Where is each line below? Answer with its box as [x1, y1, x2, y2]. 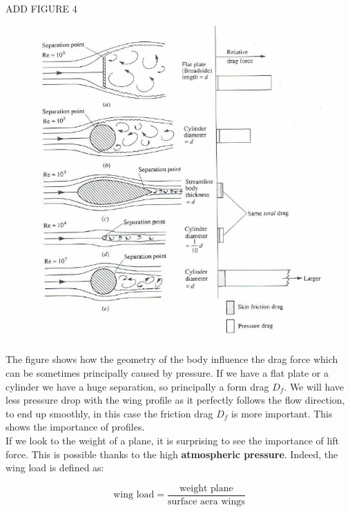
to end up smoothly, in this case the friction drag [6, 406, 213, 420]
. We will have [284, 379, 344, 393]
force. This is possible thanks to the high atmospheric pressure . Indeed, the [6, 446, 338, 461]
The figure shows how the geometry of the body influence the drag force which [6, 352, 338, 366]
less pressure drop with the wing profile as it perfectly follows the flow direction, [6, 393, 345, 407]
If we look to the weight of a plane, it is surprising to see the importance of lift [6, 433, 340, 447]
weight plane [179, 483, 233, 493]
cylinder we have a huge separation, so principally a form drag [6, 379, 269, 393]
